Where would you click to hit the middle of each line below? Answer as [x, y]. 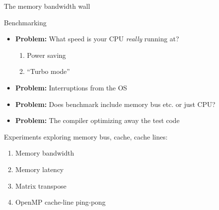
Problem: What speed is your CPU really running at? [97, 39]
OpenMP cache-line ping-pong [60, 202]
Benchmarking [25, 22]
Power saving [46, 55]
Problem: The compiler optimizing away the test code [97, 120]
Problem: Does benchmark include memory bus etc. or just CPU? [115, 104]
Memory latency [40, 169]
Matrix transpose [41, 185]
